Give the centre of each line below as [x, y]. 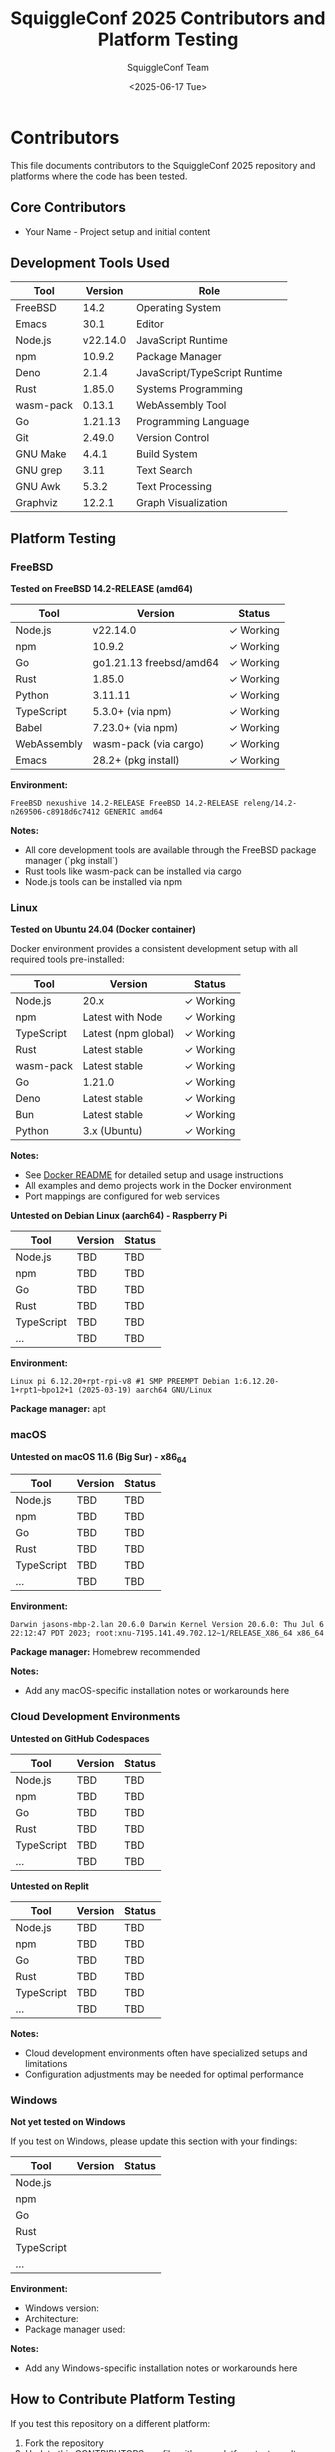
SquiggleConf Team [168, 67]
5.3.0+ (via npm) [132, 711]
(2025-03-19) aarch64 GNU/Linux [145, 1390]
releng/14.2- [270, 803]
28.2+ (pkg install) [136, 760]
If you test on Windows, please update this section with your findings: [154, 2141]
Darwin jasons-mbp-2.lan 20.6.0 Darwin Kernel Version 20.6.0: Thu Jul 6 [167, 1625]
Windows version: [62, 2308]
